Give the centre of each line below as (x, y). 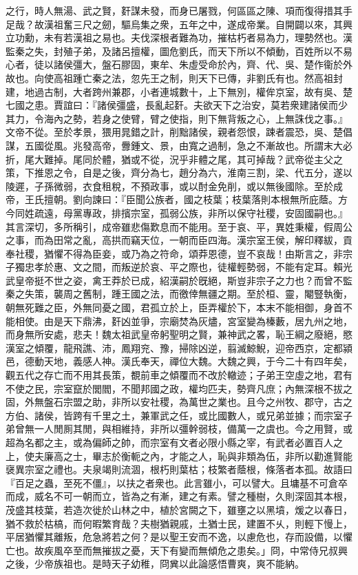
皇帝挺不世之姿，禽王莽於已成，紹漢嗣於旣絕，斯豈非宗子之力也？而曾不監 (183, 280)
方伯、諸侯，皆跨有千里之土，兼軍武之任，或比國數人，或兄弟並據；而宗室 (174, 415)
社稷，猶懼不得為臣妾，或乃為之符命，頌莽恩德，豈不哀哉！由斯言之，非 (179, 253)
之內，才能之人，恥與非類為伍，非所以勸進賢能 (246, 456)
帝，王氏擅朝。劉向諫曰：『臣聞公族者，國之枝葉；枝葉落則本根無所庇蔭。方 (177, 199)
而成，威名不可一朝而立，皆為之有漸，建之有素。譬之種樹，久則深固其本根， (179, 496)
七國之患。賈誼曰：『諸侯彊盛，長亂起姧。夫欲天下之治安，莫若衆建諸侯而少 (177, 105)
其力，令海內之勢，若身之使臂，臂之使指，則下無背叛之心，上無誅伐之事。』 (177, 118)
